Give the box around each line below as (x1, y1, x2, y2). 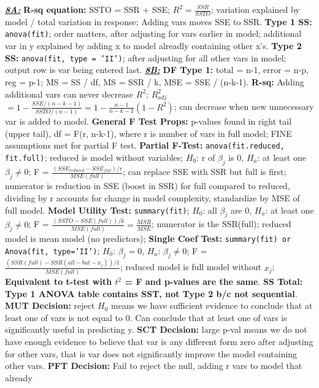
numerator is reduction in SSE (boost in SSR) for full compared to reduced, (5, 179, 290, 192)
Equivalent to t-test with (5, 275, 112, 288)
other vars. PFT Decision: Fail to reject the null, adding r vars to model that (5, 359, 302, 372)
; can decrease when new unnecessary (174, 100, 314, 113)
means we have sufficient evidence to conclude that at (111, 299, 313, 312)
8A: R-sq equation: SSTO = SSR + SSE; (5, 3, 171, 15)
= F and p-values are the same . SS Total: (125, 275, 303, 288)
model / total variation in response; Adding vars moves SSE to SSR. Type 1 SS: (5, 15, 312, 28)
